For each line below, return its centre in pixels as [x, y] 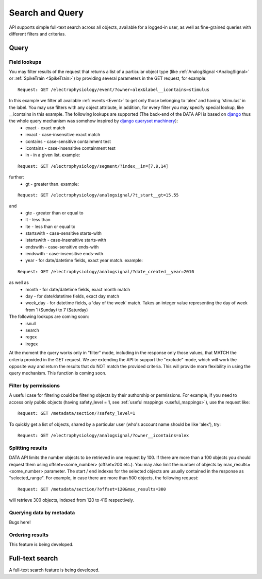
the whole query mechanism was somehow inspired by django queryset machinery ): [93, 121]
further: [16, 177]
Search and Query [46, 13]
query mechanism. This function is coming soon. [58, 373]
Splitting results [28, 448]
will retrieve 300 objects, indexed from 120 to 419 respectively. [72, 500]
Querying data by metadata [42, 512]
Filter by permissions [34, 386]
